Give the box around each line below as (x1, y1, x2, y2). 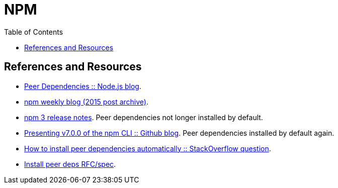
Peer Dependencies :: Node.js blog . (24, 81, 141, 90)
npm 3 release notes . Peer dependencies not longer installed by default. (24, 113, 263, 122)
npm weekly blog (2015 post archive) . (24, 97, 149, 106)
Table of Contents (4, 27, 63, 36)
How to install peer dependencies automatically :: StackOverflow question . (24, 144, 271, 153)
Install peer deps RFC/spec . (24, 159, 116, 168)
